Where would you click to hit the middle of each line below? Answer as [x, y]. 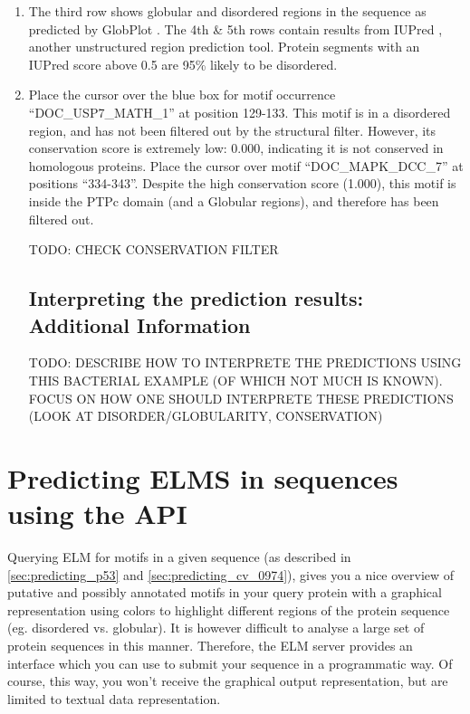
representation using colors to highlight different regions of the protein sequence [229, 609]
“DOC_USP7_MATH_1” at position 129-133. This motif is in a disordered [240, 112]
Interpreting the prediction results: [196, 298]
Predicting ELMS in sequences [203, 477]
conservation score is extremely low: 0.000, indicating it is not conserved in [236, 148]
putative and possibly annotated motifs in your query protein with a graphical [225, 592]
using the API [97, 514]
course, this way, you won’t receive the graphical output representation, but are [228, 681]
